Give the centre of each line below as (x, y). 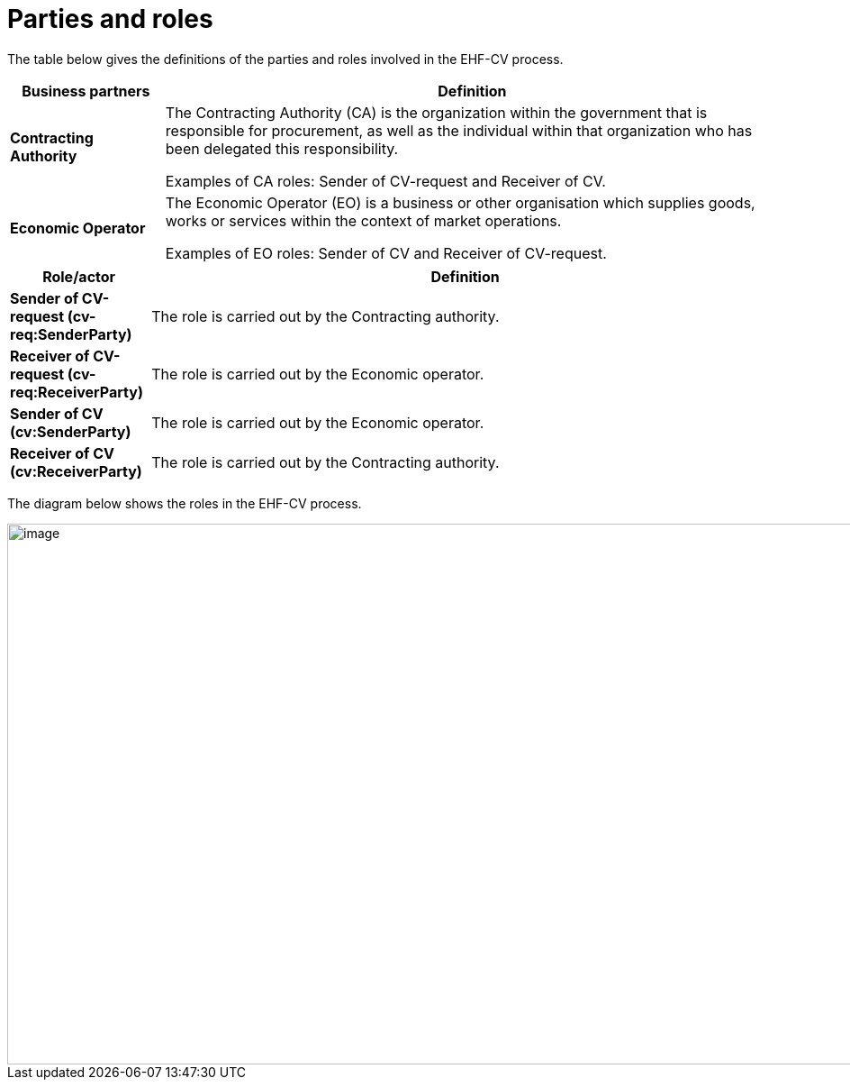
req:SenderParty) (71, 334)
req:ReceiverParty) (77, 392)
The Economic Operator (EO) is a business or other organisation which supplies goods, (460, 202)
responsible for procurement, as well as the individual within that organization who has (459, 130)
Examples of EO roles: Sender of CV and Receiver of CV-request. (386, 253)
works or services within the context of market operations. (363, 220)
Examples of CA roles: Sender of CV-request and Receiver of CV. (385, 181)
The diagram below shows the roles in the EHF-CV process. (185, 503)
